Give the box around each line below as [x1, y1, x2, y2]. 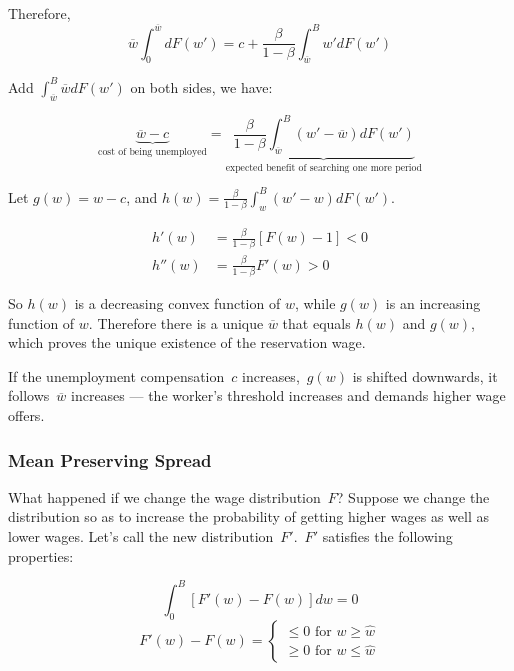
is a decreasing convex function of [74, 293, 281, 314]
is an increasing [385, 293, 481, 314]
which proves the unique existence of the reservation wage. [8, 332, 366, 353]
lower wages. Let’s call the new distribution [8, 526, 274, 547]
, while [294, 293, 336, 314]
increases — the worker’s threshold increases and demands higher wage [71, 385, 506, 406]
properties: [8, 545, 74, 566]
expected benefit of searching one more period [225, 162, 422, 173]
